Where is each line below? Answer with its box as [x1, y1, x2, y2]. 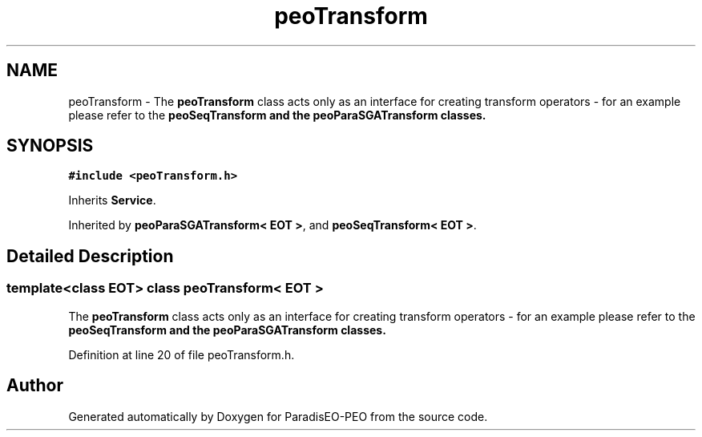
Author [6, 375, 63, 396]
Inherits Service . [68, 193, 156, 208]
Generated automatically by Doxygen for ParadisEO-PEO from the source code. [68, 409, 488, 423]
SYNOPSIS [6, 136, 94, 156]
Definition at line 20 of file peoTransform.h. [68, 347, 295, 362]
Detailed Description [6, 245, 174, 266]
